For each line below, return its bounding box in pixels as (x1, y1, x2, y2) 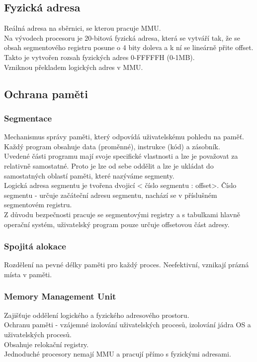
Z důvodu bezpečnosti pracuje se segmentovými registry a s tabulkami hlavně (4, 209, 240, 219)
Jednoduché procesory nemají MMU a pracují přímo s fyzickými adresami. (4, 349, 231, 359)
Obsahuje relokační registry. (4, 339, 89, 349)
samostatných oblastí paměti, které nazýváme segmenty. (4, 170, 174, 181)
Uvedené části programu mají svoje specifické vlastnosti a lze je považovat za (4, 151, 238, 161)
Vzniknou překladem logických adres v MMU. (4, 61, 143, 72)
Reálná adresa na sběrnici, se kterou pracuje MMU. (4, 23, 161, 33)
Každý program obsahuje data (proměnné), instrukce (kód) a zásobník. (4, 141, 220, 151)
